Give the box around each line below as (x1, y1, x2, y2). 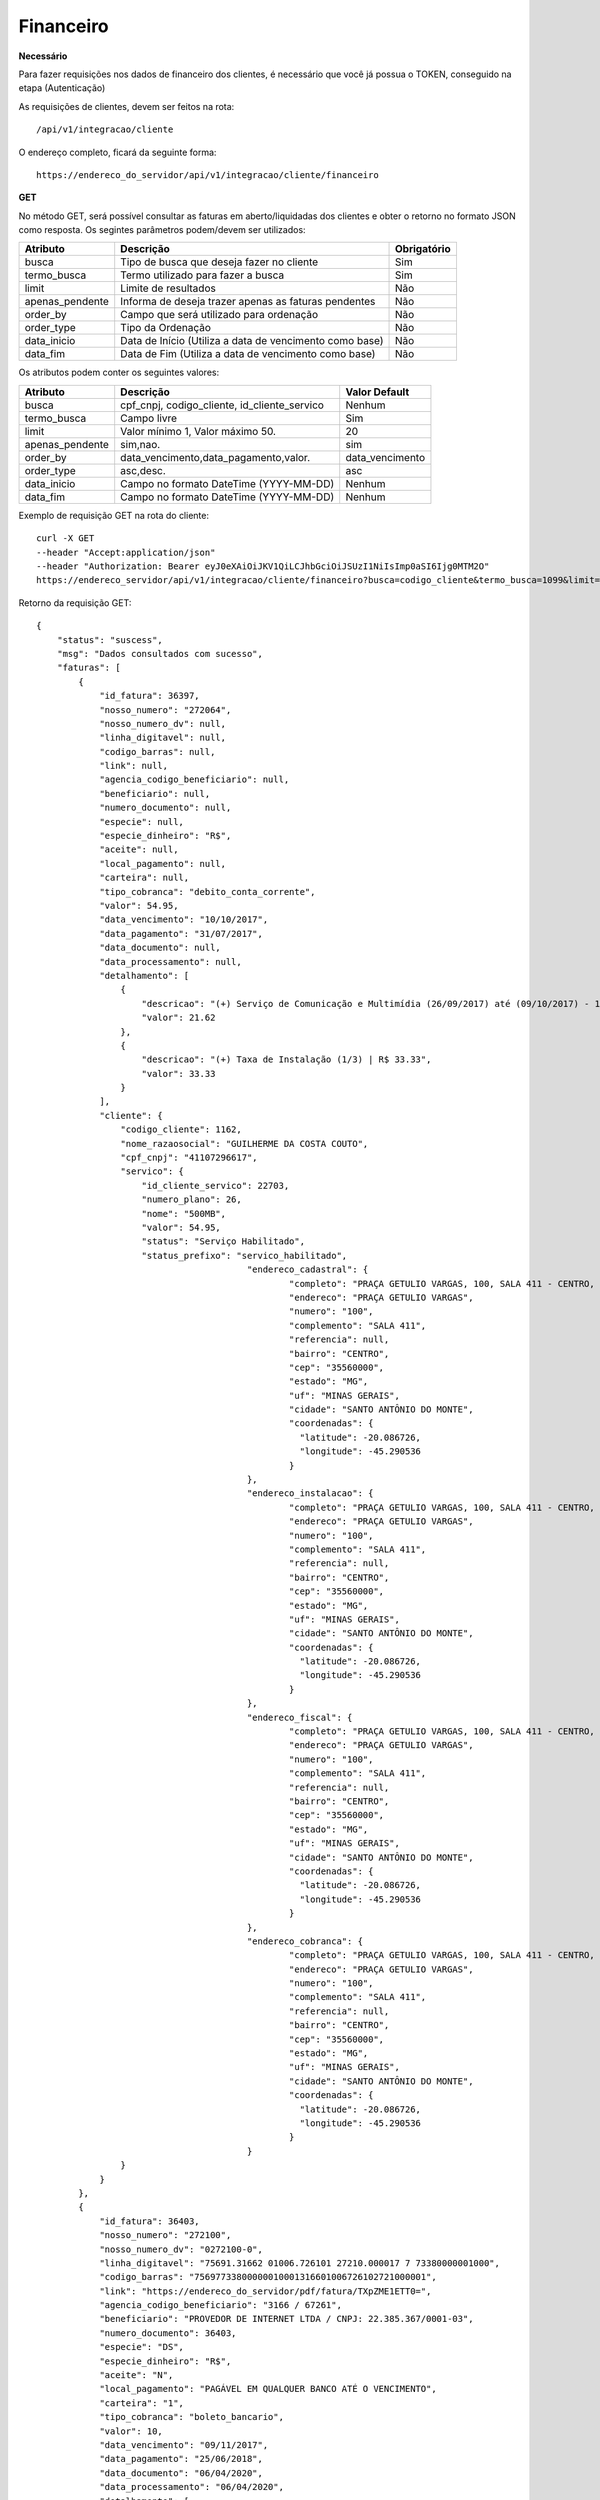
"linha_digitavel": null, (99, 732, 227, 744)
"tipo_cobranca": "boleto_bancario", (99, 2411, 285, 2423)
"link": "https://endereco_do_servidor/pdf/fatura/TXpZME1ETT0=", (99, 2285, 432, 2297)
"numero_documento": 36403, (99, 2327, 237, 2339)
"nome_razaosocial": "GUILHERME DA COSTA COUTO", (120, 1138, 369, 1149)
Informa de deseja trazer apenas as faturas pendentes (120, 295, 376, 309)
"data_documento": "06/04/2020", (99, 2467, 264, 2479)
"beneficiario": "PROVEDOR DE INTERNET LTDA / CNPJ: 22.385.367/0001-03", (99, 2313, 474, 2325)
